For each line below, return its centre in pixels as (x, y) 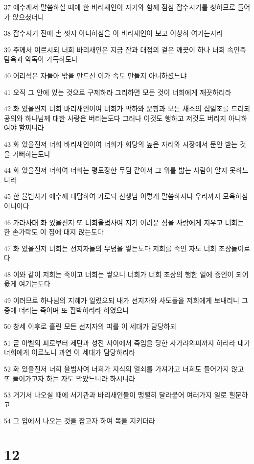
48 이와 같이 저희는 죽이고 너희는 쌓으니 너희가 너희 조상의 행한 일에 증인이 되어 (126, 274)
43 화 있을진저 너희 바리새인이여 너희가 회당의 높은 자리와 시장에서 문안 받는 (121, 144)
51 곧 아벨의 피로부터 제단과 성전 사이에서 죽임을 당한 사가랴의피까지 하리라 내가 (127, 342)
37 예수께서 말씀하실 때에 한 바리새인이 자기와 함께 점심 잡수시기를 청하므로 (120, 7)
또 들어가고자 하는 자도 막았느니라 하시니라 (70, 378)
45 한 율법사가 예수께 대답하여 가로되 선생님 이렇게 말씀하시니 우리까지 (112, 196)
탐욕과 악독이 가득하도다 (41, 59)
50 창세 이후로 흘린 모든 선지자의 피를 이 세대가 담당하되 (90, 326)
